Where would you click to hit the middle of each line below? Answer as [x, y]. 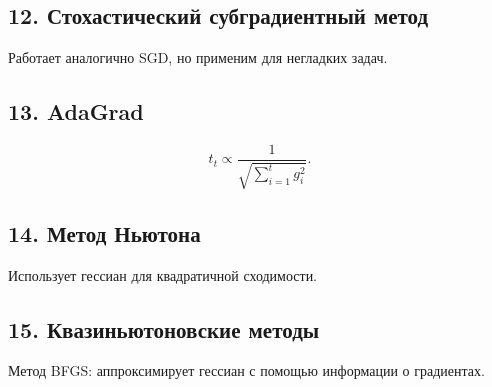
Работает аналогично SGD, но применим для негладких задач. [198, 57]
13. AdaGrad [76, 111]
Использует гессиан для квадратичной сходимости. [163, 274]
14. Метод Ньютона [104, 232]
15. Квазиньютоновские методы [164, 328]
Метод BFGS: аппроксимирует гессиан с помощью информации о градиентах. [246, 370]
